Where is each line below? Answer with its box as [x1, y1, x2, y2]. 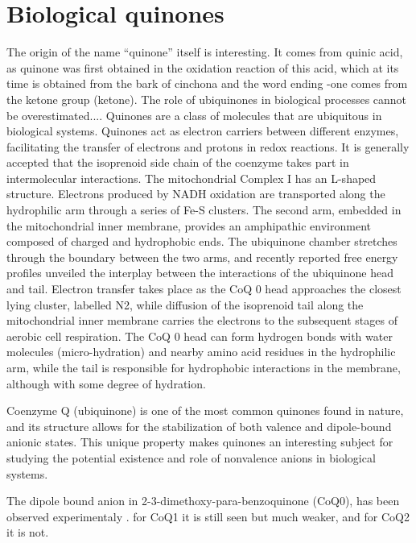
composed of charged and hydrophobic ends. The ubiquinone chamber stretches [6, 233, 397, 250]
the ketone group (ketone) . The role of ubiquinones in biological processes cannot [6, 90, 407, 107]
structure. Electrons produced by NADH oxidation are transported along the [6, 185, 385, 202]
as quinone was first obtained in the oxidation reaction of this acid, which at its [6, 59, 399, 76]
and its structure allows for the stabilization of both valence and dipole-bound [6, 417, 392, 434]
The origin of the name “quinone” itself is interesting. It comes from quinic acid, [6, 44, 403, 60]
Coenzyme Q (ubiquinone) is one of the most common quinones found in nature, [6, 402, 404, 419]
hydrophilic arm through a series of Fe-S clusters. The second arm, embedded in [6, 201, 402, 218]
